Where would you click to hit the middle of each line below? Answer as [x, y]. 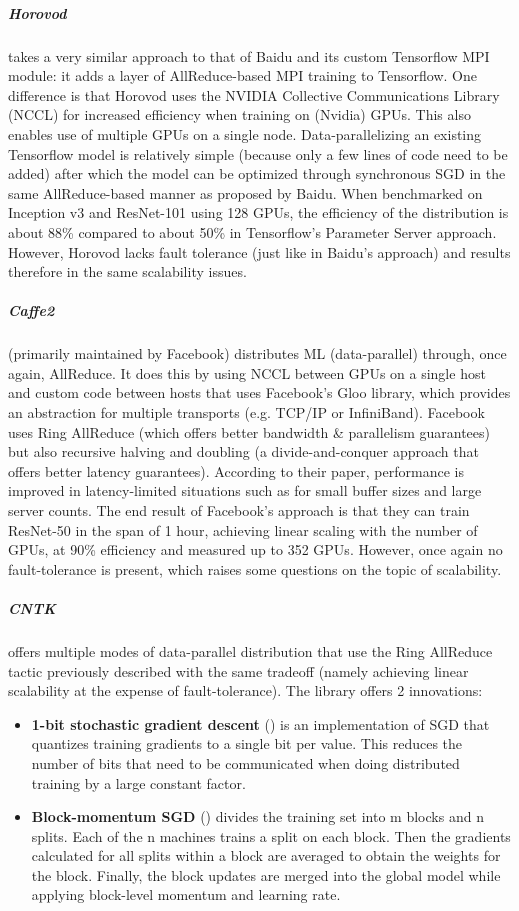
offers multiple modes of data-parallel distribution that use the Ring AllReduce [250, 650]
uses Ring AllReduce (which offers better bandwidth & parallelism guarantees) [249, 431]
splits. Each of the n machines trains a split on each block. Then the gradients [271, 835]
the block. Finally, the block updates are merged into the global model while [266, 874]
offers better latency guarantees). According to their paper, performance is [236, 470]
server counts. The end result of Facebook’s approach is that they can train [239, 510]
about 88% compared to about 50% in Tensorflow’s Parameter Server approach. [252, 231]
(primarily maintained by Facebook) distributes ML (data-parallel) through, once [257, 353]
